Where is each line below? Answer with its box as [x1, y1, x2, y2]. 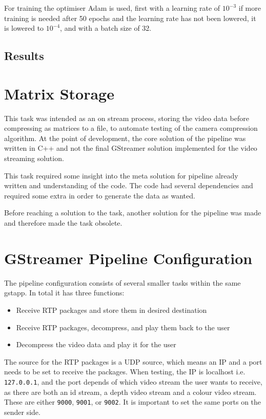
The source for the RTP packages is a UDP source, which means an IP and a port [4, 356, 262, 367]
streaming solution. [4, 153, 64, 164]
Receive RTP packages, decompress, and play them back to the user [16, 322, 230, 332]
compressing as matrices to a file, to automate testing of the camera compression [4, 123, 258, 133]
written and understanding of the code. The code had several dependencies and [4, 180, 253, 191]
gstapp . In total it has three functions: [4, 287, 125, 298]
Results [4, 48, 44, 64]
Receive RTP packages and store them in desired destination [16, 304, 207, 315]
